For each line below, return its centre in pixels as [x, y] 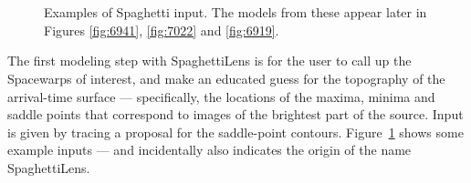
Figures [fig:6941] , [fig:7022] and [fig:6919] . [162, 30]
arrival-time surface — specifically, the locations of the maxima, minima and [221, 96]
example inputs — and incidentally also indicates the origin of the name [209, 150]
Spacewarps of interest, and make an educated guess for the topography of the [226, 78]
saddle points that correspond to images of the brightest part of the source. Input [235, 114]
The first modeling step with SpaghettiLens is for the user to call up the [209, 61]
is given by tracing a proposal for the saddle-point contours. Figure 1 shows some [235, 132]
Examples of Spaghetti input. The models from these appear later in [235, 12]
